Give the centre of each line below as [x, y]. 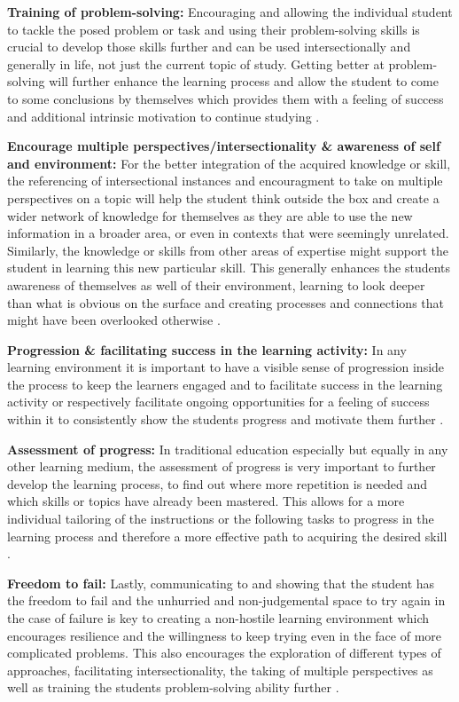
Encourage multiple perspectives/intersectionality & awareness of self [224, 146]
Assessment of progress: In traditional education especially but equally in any [228, 449]
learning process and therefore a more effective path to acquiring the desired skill [227, 536]
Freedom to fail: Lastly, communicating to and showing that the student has [221, 583]
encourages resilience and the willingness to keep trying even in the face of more [225, 635]
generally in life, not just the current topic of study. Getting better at [196, 63]
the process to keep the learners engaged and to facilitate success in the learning [225, 384]
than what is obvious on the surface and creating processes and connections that [226, 302]
